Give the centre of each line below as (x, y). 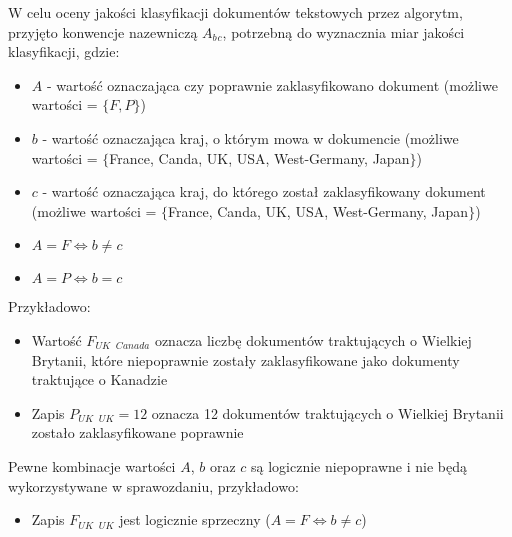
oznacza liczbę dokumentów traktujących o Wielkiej (313, 339)
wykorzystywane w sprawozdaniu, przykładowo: (153, 485)
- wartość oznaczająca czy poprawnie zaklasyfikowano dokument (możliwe (272, 84)
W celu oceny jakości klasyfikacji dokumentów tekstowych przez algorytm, (235, 12)
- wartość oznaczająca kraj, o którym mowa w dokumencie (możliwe (250, 137)
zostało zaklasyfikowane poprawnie (137, 432)
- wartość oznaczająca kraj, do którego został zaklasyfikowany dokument (264, 191)
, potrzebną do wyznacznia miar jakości (343, 31)
